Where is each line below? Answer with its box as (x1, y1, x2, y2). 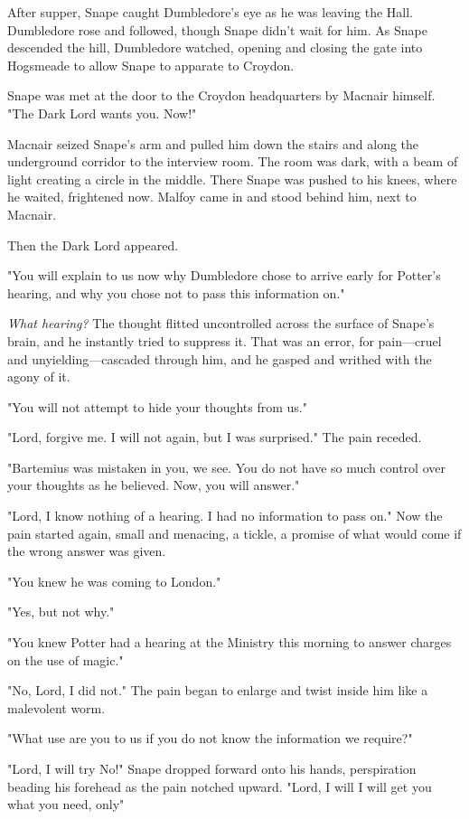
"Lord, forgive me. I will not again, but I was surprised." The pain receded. (7, 428, 422, 447)
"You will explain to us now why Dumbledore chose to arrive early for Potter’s (7, 266, 441, 285)
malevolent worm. (7, 698, 106, 717)
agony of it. (7, 367, 70, 386)
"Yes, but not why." (7, 602, 115, 621)
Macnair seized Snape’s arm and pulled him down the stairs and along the (7, 134, 419, 153)
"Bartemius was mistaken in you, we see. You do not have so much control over (7, 457, 446, 476)
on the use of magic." (7, 650, 124, 669)
